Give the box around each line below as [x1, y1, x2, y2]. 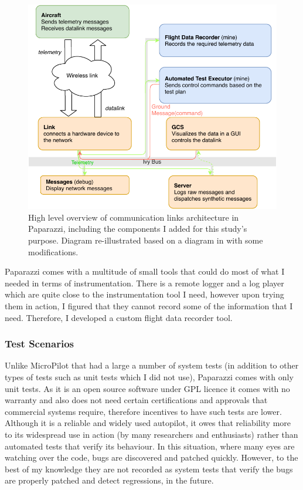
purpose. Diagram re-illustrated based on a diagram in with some [28, 234, 263, 246]
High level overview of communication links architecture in [28, 211, 239, 223]
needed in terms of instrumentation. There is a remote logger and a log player [5, 276, 284, 289]
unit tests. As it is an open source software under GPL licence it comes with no [5, 382, 290, 394]
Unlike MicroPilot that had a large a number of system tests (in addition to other [5, 359, 299, 371]
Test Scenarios [5, 336, 74, 351]
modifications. [28, 245, 79, 258]
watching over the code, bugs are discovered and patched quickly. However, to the [5, 451, 298, 464]
